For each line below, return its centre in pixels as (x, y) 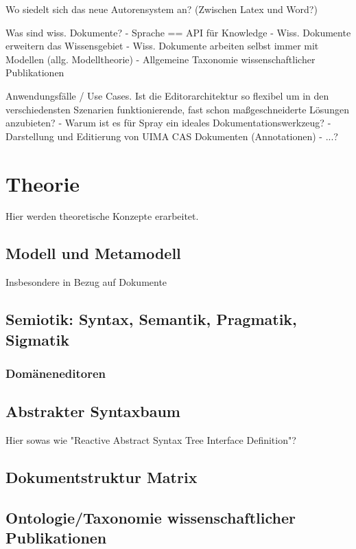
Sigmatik (37, 339)
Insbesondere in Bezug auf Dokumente (86, 282)
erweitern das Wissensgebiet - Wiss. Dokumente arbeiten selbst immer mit (162, 46)
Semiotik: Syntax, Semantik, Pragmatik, (151, 319)
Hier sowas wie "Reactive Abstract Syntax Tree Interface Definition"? (151, 440)
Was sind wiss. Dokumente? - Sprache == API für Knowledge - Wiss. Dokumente (178, 32)
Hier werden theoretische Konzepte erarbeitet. (102, 216)
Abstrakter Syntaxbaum (93, 411)
